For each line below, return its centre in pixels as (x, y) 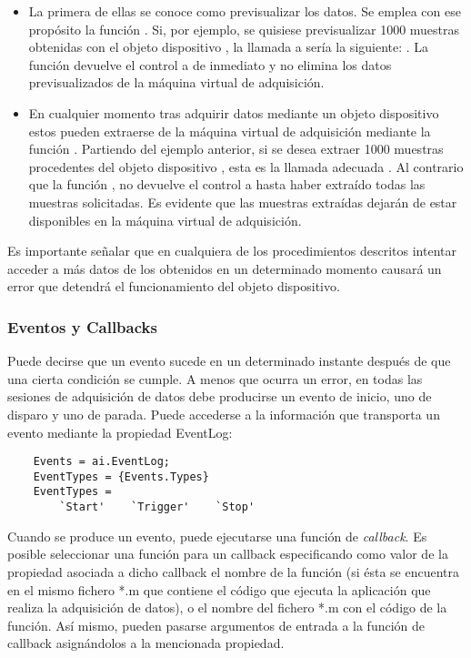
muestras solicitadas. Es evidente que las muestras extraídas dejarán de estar (243, 202)
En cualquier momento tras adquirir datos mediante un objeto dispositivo (234, 112)
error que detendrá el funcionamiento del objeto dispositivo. (174, 286)
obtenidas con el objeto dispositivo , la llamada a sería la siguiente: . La (229, 47)
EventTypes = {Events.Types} (121, 476)
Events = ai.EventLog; (101, 462)
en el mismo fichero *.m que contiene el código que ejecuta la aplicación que (219, 589)
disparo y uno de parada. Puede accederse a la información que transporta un (224, 414)
